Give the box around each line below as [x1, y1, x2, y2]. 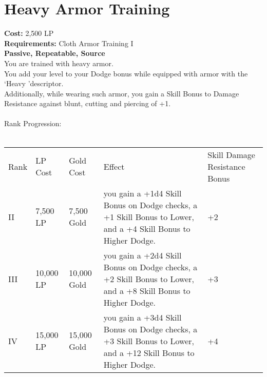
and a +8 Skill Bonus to [103, 284, 190, 296]
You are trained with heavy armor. [4, 57, 113, 68]
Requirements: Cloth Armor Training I [4, 37, 133, 48]
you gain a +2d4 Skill [103, 249, 182, 261]
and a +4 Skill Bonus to [103, 222, 190, 234]
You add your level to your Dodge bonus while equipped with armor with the [4, 68, 248, 78]
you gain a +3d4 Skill [103, 311, 182, 323]
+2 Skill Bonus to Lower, [103, 272, 194, 285]
